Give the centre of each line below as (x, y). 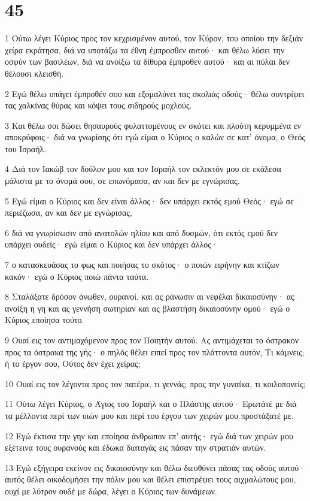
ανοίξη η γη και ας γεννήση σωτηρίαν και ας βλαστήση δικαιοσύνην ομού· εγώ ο (148, 308)
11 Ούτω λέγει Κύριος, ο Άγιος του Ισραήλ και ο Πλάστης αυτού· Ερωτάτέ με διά (151, 404)
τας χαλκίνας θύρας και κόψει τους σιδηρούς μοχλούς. (98, 105)
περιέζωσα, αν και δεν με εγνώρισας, (69, 212)
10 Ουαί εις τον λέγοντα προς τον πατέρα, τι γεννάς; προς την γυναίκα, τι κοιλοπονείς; (155, 383)
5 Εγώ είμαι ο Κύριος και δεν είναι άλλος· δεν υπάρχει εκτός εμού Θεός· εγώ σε (149, 200)
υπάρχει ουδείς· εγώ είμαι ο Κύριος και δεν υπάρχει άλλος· (111, 244)
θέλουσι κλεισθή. (34, 73)
